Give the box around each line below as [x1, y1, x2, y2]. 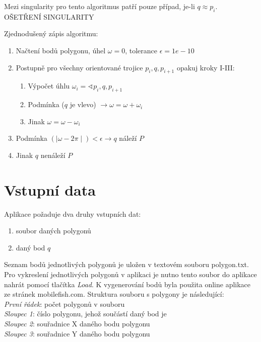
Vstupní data [4, 179, 96, 200]
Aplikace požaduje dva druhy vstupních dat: [4, 208, 141, 219]
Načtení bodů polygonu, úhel [16, 45, 106, 55]
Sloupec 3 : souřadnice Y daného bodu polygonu [4, 328, 150, 338]
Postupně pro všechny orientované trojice [16, 62, 143, 72]
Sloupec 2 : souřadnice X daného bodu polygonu [4, 318, 150, 329]
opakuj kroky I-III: [176, 62, 235, 72]
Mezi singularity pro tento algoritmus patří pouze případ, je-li [4, 1, 195, 11]
